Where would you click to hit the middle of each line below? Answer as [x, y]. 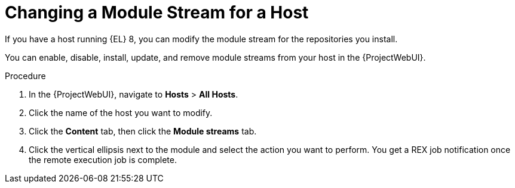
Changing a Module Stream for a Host [157, 12]
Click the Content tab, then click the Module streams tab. [143, 131]
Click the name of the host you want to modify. [121, 112]
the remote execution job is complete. [103, 159]
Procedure [25, 76]
